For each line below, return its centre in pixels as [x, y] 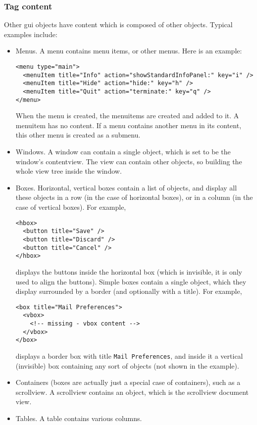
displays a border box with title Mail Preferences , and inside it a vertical [129, 355]
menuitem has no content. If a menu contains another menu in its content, [128, 125]
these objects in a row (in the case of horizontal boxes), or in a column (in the [134, 197]
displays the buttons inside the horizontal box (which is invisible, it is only [129, 271]
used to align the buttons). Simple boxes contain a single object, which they [131, 281]
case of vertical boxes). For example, [71, 207]
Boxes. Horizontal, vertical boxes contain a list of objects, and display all [126, 187]
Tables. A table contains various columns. [79, 418]
